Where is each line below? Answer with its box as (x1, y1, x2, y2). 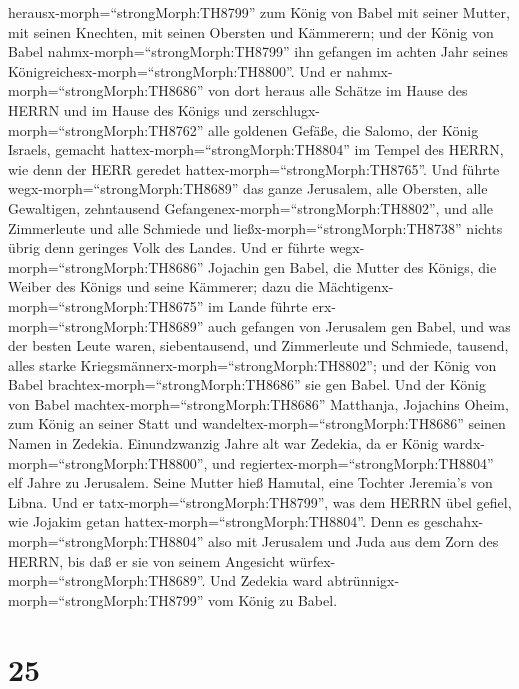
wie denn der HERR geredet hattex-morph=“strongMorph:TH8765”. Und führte (8, 158, 500, 179)
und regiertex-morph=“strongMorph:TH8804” (212, 452, 494, 473)
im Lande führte (208, 295, 308, 316)
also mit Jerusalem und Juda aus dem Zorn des (208, 531, 499, 552)
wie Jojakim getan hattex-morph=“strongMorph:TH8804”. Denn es (8, 511, 420, 532)
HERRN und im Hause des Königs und (8, 99, 248, 120)
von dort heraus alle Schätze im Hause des (208, 80, 468, 101)
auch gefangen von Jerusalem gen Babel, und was (208, 315, 511, 336)
